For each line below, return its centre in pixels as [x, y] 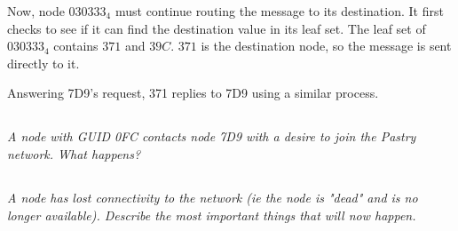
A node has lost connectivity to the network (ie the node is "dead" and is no [213, 197]
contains [76, 46]
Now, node [36, 11]
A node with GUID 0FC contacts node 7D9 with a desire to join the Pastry [212, 136]
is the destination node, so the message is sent [326, 46]
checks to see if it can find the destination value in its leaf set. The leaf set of [217, 28]
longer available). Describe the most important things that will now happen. [212, 215]
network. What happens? [74, 153]
